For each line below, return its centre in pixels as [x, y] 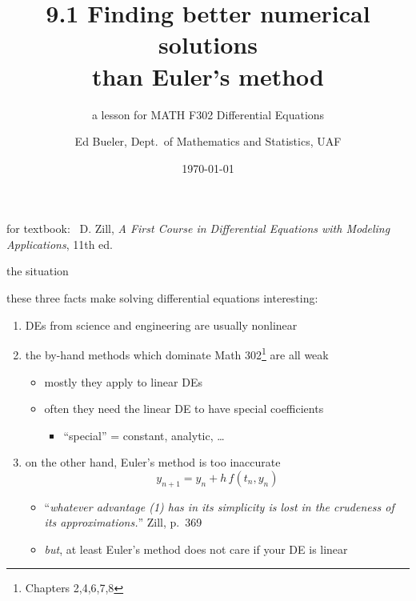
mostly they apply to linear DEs [123, 381]
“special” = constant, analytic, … [144, 435]
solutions [208, 44]
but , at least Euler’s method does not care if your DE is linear [196, 549]
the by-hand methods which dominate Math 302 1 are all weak [177, 353]
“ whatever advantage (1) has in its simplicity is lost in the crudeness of [219, 506]
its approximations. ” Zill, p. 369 [123, 522]
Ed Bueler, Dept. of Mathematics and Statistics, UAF [208, 141]
